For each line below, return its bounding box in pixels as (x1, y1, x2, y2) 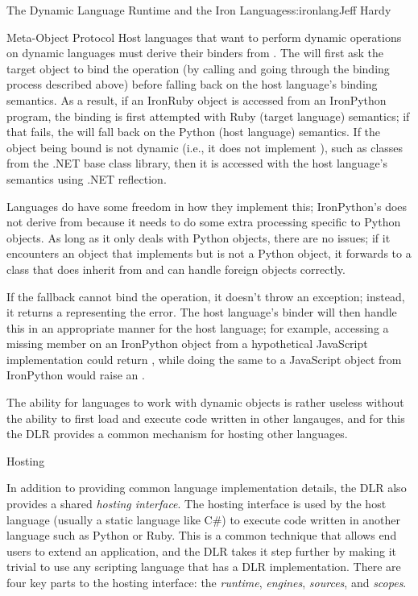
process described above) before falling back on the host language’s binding (6, 76, 378, 93)
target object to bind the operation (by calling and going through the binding (6, 60, 390, 77)
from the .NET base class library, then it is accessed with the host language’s (6, 155, 388, 172)
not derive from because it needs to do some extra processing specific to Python (6, 213, 401, 230)
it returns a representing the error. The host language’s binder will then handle (6, 304, 397, 321)
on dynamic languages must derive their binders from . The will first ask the (6, 44, 384, 61)
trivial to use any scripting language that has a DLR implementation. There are (6, 558, 401, 575)
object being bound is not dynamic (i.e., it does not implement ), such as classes (6, 139, 404, 155)
